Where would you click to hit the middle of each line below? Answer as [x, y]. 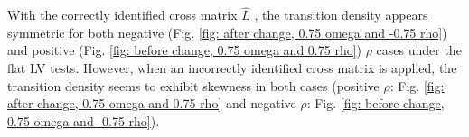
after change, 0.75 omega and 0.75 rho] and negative [152, 103]
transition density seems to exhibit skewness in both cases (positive [193, 85]
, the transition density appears [341, 15]
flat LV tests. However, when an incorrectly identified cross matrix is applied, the [232, 68]
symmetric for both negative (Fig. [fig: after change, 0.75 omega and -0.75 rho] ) [227, 32]
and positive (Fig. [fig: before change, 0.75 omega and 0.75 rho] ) [185, 50]
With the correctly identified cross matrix [122, 15]
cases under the [419, 50]
